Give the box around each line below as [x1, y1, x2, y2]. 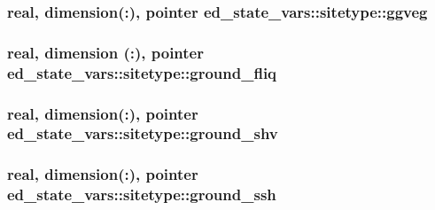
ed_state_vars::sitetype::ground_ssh [7, 183, 276, 206]
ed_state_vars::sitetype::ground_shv [7, 122, 278, 144]
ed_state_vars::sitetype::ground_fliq [7, 61, 277, 83]
